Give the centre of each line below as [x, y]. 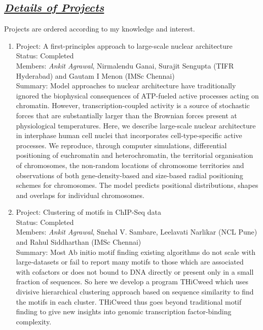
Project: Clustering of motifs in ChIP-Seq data [88, 212]
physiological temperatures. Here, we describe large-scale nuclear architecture [136, 125]
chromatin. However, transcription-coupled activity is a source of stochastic [133, 105]
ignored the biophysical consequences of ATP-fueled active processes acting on [137, 95]
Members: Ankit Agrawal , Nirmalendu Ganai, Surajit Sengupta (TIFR [125, 65]
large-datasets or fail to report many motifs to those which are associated [130, 262]
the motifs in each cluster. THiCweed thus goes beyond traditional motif [129, 301]
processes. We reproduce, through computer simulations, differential [121, 145]
